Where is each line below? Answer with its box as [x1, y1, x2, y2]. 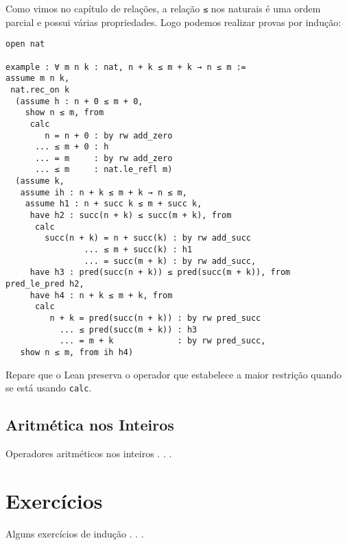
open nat [5, 39, 45, 49]
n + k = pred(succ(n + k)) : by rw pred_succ [49, 313, 261, 323]
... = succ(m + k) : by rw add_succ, [84, 256, 256, 266]
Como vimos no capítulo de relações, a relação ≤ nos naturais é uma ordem [5, 1, 321, 15]
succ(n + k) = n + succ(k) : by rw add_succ [45, 233, 251, 243]
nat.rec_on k [10, 84, 70, 95]
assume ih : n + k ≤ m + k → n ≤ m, [20, 187, 187, 197]
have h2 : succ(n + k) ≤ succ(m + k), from [29, 210, 232, 221]
